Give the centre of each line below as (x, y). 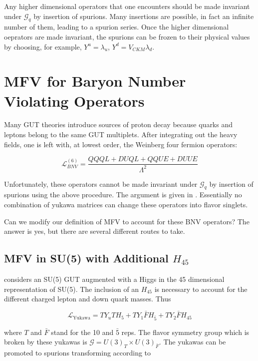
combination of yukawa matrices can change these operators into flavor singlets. (126, 205)
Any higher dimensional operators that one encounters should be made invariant (127, 6)
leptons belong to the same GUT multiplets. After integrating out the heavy (121, 134)
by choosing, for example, (43, 46)
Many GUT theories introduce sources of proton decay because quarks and (119, 124)
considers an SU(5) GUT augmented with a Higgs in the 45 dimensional (114, 279)
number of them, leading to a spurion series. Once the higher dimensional (117, 27)
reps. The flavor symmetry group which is (185, 332)
